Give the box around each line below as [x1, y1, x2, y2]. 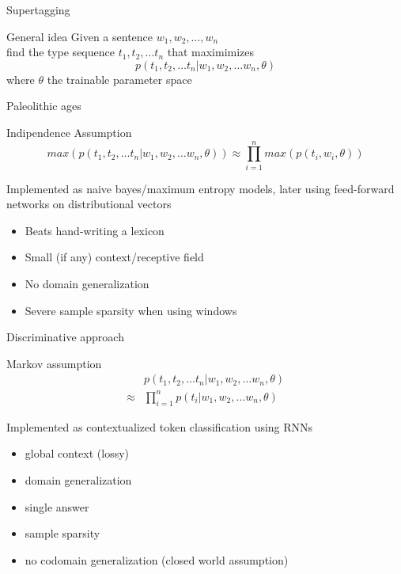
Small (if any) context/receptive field [25, 249, 204, 265]
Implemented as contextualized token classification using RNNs [6, 418, 313, 435]
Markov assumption [6, 355, 102, 371]
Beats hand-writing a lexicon [25, 222, 165, 238]
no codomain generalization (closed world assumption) [25, 551, 289, 568]
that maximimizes [167, 44, 255, 60]
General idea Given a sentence [6, 28, 153, 44]
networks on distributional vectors [6, 196, 172, 212]
